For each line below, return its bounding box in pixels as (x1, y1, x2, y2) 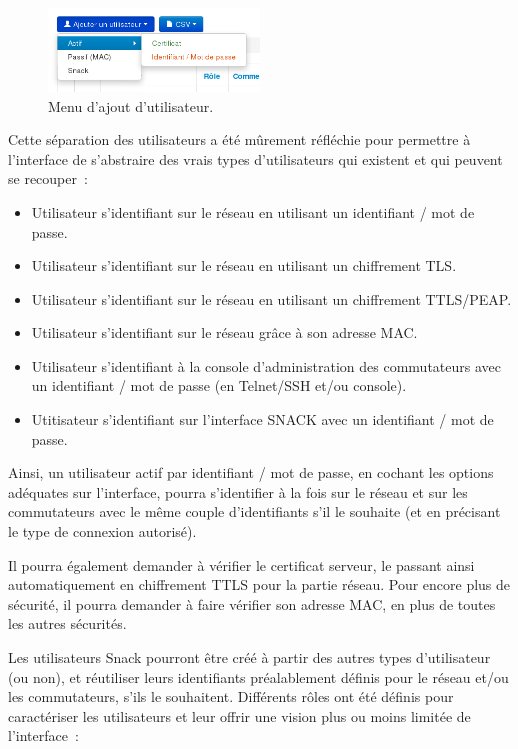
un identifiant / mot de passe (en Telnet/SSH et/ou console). (31, 375, 407, 396)
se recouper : (8, 168, 88, 189)
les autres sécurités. (8, 613, 127, 634)
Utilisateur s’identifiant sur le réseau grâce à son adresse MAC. (31, 322, 418, 343)
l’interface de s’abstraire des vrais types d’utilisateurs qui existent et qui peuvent (8, 148, 503, 169)
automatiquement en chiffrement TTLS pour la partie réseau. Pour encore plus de (8, 574, 511, 595)
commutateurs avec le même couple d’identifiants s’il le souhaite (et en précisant (8, 501, 501, 522)
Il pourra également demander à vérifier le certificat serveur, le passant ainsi (8, 554, 475, 575)
